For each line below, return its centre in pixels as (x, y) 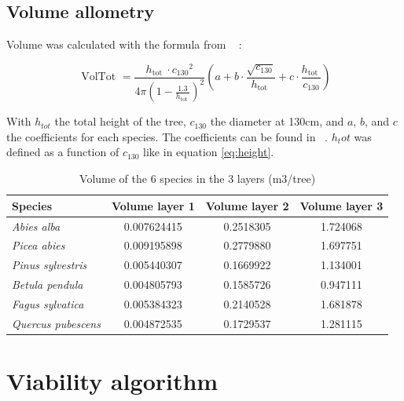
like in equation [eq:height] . (209, 152)
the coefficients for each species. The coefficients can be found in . (167, 136)
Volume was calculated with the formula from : (124, 44)
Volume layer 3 (342, 205)
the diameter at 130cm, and (277, 121)
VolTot (99, 77)
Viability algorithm (112, 381)
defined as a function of (63, 152)
